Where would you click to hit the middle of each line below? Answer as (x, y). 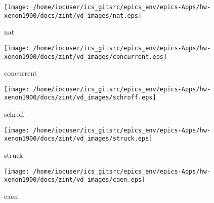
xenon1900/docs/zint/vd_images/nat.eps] (73, 15)
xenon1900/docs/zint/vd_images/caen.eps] (75, 180)
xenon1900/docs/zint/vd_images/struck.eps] (78, 139)
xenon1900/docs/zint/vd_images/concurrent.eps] (86, 57)
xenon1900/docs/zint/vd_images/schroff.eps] (80, 98)
